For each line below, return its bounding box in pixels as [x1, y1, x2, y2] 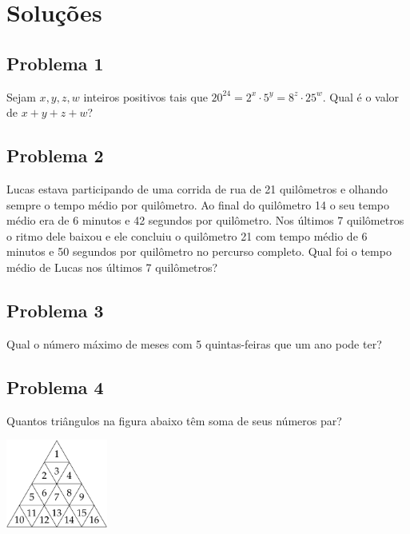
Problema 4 [6, 374, 104, 399]
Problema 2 [6, 143, 104, 168]
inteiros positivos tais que [83, 88, 208, 105]
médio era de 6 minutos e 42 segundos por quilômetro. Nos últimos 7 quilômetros [6, 212, 404, 229]
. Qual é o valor [322, 88, 400, 105]
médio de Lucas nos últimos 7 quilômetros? [6, 258, 218, 275]
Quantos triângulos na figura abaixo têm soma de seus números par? [6, 412, 342, 428]
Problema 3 [6, 297, 104, 322]
